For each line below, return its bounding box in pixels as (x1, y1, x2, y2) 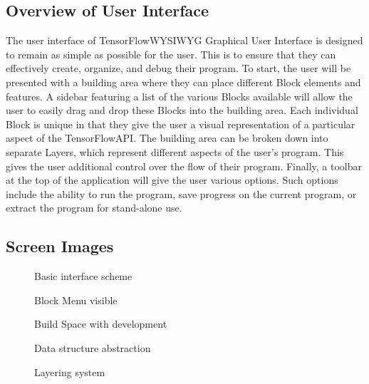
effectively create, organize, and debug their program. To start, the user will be (6, 61, 351, 76)
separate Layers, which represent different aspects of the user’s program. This (6, 144, 344, 159)
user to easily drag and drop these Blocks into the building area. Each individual (6, 103, 358, 118)
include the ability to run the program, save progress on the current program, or (6, 186, 357, 201)
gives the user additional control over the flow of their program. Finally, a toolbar (6, 158, 362, 173)
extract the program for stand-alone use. (6, 200, 182, 215)
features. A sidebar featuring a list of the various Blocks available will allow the (6, 88, 353, 103)
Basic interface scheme (34, 269, 132, 284)
